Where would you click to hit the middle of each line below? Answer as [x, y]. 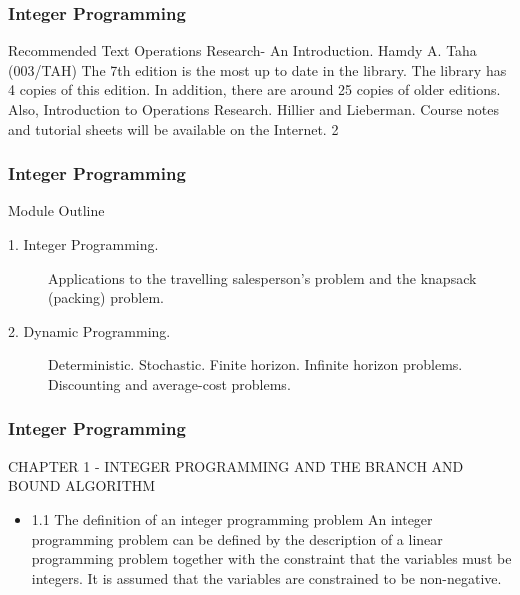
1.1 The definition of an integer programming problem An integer [232, 518]
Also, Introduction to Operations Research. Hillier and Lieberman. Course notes [254, 109]
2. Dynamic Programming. [89, 330]
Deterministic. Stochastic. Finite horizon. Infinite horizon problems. [255, 364]
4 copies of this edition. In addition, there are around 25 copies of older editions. [254, 89]
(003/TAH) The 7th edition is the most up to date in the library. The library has [257, 69]
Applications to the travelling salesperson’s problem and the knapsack [262, 277]
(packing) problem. [106, 297]
